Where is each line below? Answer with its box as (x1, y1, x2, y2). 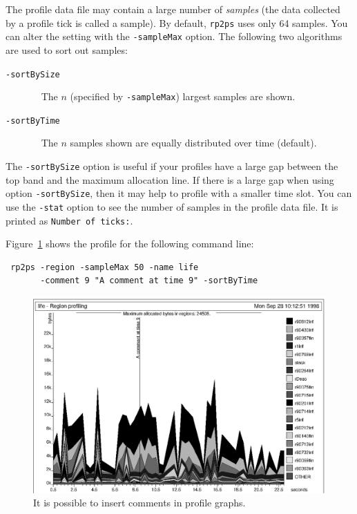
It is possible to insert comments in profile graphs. (33, 495, 246, 510)
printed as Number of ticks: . (6, 213, 133, 227)
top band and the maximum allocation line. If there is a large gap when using (6, 172, 334, 187)
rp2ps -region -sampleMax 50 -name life (10, 262, 199, 272)
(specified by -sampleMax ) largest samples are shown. (70, 89, 296, 104)
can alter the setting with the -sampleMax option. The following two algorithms (6, 29, 342, 44)
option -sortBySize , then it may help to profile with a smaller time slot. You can (6, 186, 352, 200)
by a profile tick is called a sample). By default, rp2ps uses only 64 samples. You (6, 15, 348, 30)
